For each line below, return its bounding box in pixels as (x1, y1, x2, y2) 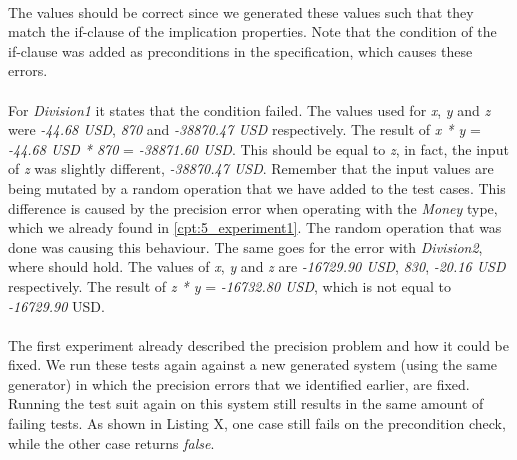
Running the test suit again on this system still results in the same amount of (8, 393, 484, 414)
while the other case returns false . (8, 432, 215, 453)
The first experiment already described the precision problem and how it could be (8, 334, 509, 355)
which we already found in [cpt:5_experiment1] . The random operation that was (8, 217, 502, 238)
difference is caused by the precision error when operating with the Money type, (8, 197, 498, 218)
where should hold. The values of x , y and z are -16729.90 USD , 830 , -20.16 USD (8, 256, 506, 277)
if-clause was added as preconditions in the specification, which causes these (8, 40, 473, 61)
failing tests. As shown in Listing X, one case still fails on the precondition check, (8, 413, 506, 434)
